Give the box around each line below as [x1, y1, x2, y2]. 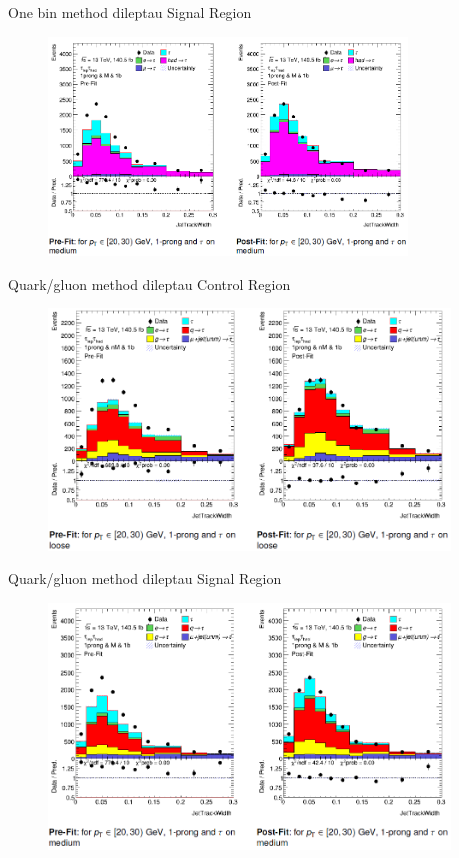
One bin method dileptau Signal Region [8, 2, 252, 22]
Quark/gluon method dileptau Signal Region [8, 568, 282, 589]
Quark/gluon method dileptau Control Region [8, 273, 291, 294]
